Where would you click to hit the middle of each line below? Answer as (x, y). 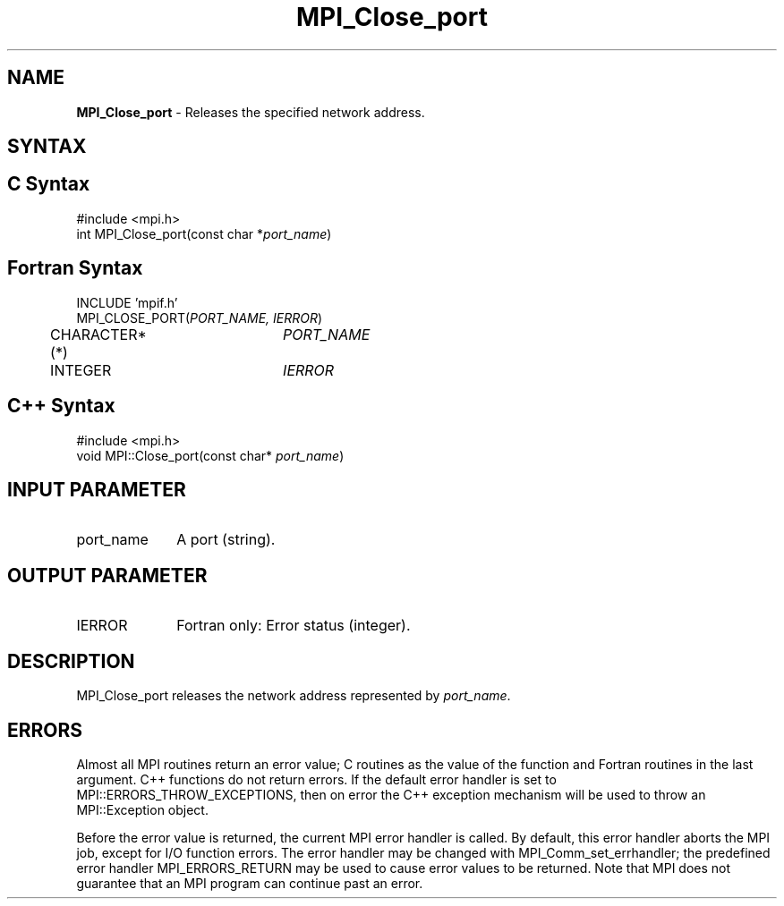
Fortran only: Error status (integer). (294, 626)
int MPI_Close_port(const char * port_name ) (204, 233)
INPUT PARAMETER (97, 489)
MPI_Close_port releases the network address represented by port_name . (294, 696)
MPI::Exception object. (142, 809)
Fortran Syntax (75, 268)
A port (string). (226, 540)
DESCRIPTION (71, 661)
